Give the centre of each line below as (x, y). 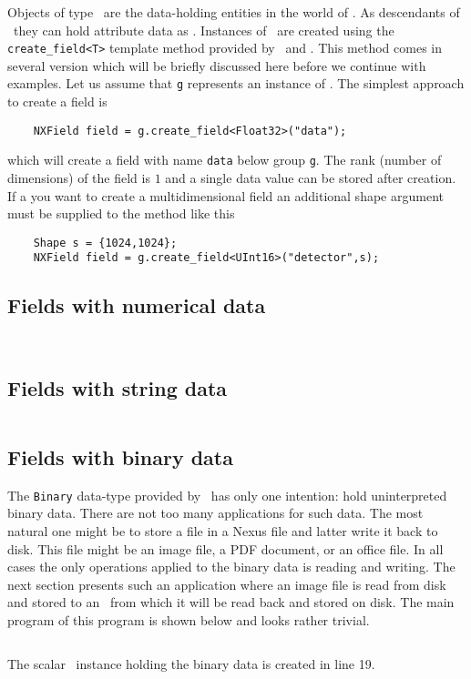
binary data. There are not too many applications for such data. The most (215, 513)
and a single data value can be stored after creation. (311, 177)
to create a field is (57, 101)
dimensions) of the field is (79, 177)
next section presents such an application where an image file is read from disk (227, 584)
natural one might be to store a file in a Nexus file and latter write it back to (223, 530)
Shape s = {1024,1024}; (105, 243)
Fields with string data (118, 387)
